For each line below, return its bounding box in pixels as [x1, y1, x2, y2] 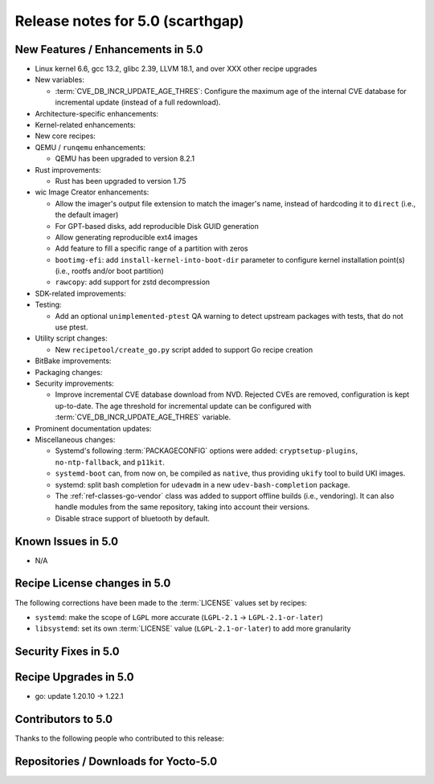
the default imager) [55, 210, 119, 220]
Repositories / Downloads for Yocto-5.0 [14, 754, 218, 768]
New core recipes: [35, 131, 96, 141]
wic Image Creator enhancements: [35, 187, 149, 197]
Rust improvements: [35, 165, 101, 174]
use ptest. [55, 322, 88, 333]
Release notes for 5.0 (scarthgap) [14, 12, 244, 30]
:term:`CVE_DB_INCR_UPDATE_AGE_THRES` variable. [55, 412, 231, 422]
